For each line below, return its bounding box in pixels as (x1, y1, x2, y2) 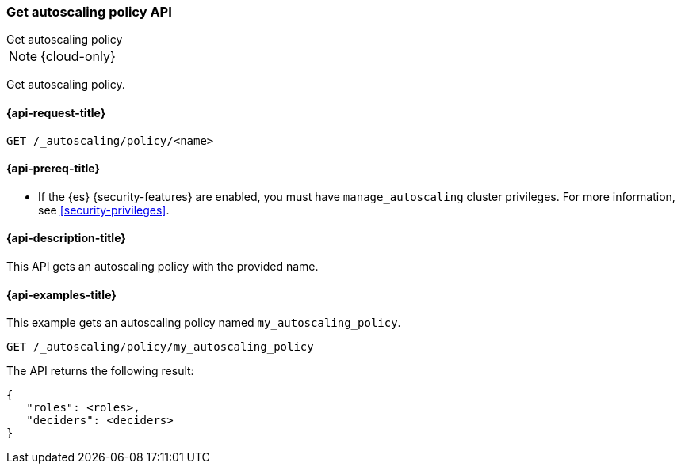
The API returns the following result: (6, 364, 194, 378)
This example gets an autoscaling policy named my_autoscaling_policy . (6, 316, 401, 330)
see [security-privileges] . (38, 203, 170, 217)
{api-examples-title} (6, 287, 117, 301)
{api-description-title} (6, 231, 126, 245)
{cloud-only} (40, 48, 116, 65)
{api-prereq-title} (6, 161, 101, 176)
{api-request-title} (6, 105, 106, 119)
